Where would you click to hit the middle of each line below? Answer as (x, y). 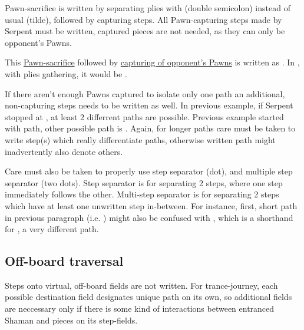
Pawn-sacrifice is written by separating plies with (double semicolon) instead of (148, 8)
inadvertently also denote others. (64, 151)
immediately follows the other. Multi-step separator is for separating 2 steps (142, 194)
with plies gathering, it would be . (66, 73)
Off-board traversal (64, 261)
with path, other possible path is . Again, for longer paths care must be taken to (150, 128)
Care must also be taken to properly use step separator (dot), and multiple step (149, 171)
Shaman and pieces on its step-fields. (71, 320)
